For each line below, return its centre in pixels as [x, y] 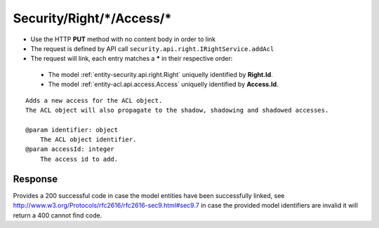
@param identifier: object [72, 130]
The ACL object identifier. [88, 140]
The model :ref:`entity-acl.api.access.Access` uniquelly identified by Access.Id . [163, 85]
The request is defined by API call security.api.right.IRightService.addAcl [152, 48]
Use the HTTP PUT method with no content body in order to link [123, 39]
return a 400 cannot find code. [58, 215]
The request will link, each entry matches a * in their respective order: [132, 59]
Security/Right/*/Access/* [92, 18]
